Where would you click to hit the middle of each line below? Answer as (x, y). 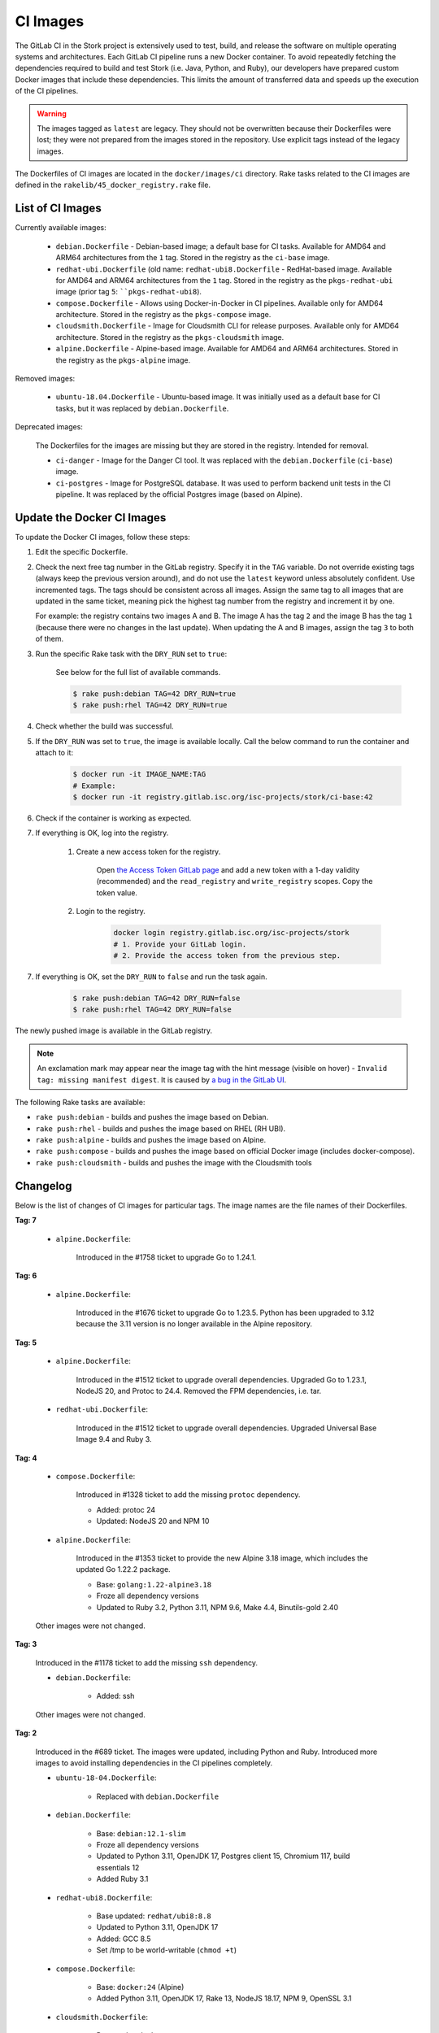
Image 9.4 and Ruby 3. (114, 1439)
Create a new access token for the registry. (148, 851)
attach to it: (54, 753)
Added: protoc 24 (126, 1509)
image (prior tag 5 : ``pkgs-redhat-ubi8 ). (129, 292)
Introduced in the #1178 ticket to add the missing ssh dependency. (147, 1662)
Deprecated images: (49, 427)
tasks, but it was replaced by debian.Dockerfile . (142, 408)
